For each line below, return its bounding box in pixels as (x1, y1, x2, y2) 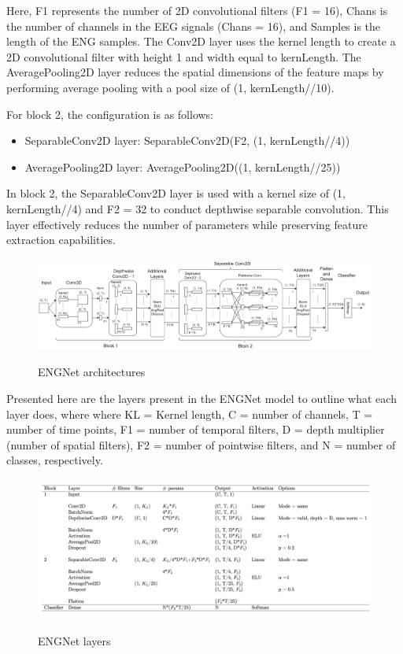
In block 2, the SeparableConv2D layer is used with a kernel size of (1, (6, 185, 346, 201)
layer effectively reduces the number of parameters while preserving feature (6, 216, 368, 232)
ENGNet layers (38, 632, 111, 648)
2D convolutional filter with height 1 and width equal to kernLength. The (6, 48, 361, 65)
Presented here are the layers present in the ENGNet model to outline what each (6, 390, 397, 406)
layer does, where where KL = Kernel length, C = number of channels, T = (6, 405, 373, 422)
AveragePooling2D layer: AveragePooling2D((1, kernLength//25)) (24, 158, 341, 175)
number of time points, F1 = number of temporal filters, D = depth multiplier (6, 421, 385, 438)
